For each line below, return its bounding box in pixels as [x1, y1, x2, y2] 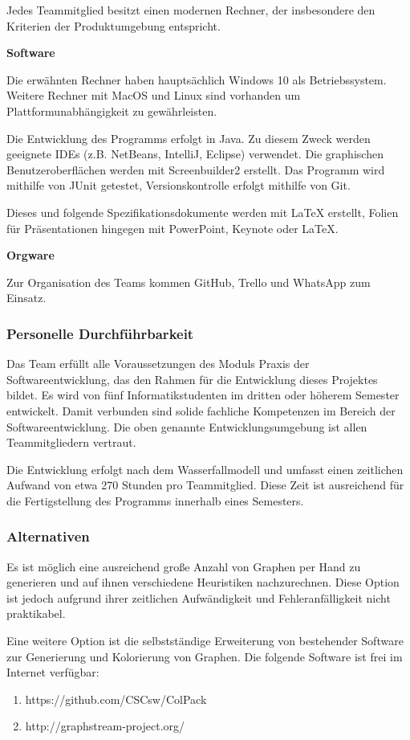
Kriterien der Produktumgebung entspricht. [6, 17, 221, 34]
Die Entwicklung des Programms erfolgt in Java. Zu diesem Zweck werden [6, 129, 371, 146]
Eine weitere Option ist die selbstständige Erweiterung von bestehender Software [6, 632, 404, 649]
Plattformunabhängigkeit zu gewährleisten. [6, 102, 217, 119]
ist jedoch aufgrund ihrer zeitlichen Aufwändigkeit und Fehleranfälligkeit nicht [6, 589, 391, 606]
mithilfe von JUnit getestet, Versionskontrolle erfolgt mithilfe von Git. [6, 177, 351, 194]
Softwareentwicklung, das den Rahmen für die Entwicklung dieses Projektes [6, 370, 378, 387]
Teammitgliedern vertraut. [6, 434, 136, 451]
